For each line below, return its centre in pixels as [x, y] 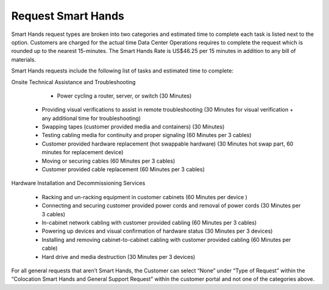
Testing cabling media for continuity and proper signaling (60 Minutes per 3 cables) [147, 135]
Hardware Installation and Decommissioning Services [78, 183]
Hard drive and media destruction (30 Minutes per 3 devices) [119, 256]
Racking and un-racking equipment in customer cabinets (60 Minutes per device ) [145, 197]
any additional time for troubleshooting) [91, 118]
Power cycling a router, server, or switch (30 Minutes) [124, 96]
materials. [24, 59]
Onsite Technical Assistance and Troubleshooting [73, 82]
